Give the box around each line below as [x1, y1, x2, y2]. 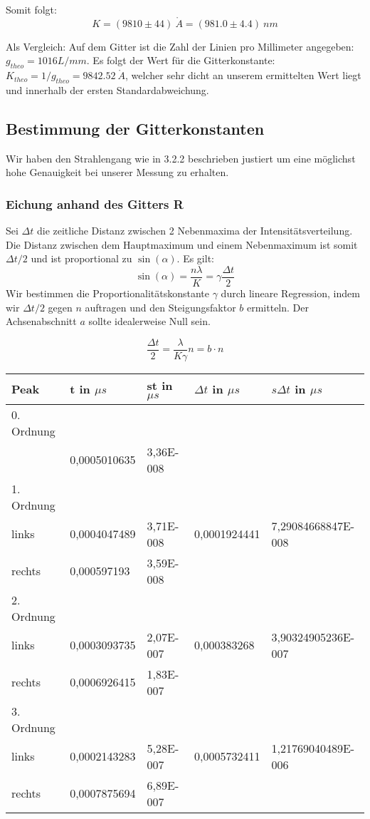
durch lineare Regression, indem [221, 286, 360, 301]
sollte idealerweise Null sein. [88, 314, 211, 329]
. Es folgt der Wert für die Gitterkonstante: [86, 53, 275, 68]
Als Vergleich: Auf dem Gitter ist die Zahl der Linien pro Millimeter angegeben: [6, 38, 354, 53]
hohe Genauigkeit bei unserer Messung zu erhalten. [6, 165, 229, 180]
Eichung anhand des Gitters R [6, 195, 184, 212]
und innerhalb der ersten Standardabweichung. [6, 83, 209, 97]
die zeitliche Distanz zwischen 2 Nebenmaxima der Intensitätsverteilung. [36, 223, 353, 238]
